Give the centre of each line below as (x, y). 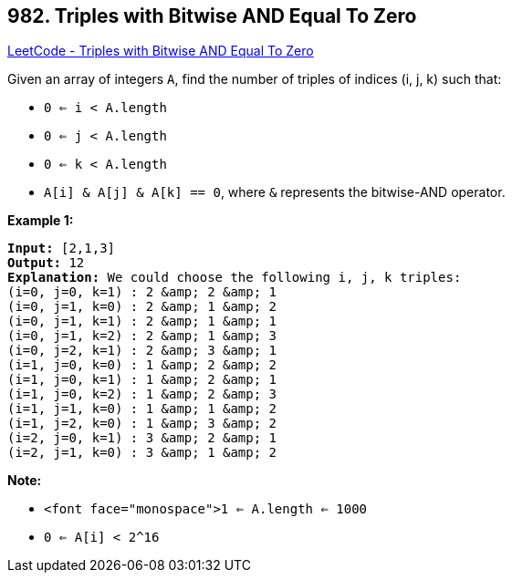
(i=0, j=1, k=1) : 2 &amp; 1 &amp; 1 (142, 321)
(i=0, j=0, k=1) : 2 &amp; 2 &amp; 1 (142, 292)
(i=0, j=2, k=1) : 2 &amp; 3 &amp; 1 (142, 351)
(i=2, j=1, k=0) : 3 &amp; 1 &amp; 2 (142, 453)
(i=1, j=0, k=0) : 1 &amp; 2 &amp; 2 (142, 365)
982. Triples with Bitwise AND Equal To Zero (212, 16)
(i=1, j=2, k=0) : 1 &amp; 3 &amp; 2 (142, 424)
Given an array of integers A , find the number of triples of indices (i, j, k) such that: (255, 79)
